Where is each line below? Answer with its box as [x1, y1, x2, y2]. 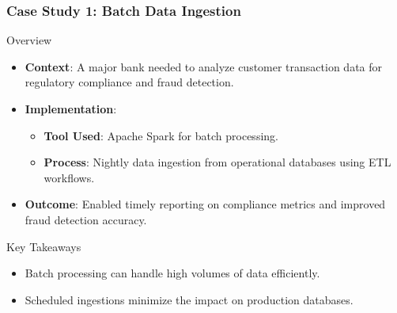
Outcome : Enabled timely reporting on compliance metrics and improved [25, 196, 386, 212]
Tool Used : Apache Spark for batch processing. [43, 127, 278, 143]
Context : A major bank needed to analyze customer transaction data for [25, 58, 383, 74]
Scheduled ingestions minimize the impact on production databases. [25, 291, 354, 307]
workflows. [43, 169, 95, 185]
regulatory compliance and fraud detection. [25, 74, 234, 90]
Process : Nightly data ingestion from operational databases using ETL [43, 154, 391, 170]
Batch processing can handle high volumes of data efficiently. [25, 265, 320, 281]
